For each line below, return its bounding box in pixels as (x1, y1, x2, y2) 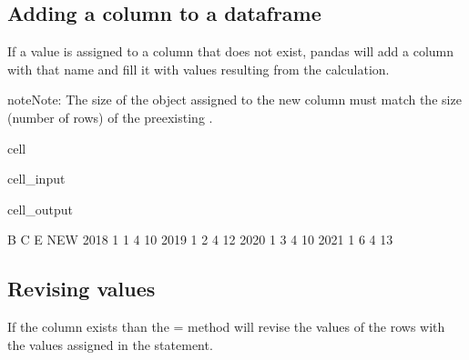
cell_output (7, 199, 73, 218)
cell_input (7, 169, 66, 188)
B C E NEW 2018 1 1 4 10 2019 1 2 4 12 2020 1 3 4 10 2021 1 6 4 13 (7, 230, 393, 249)
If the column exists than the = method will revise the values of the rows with (7, 317, 445, 336)
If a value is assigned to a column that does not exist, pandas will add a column (7, 42, 454, 61)
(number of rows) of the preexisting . (7, 107, 213, 126)
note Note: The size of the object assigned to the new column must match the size (7, 90, 462, 109)
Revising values (7, 275, 156, 303)
